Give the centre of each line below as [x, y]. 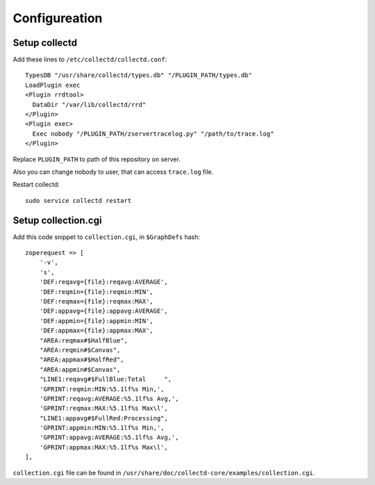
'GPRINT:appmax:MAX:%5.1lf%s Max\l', [103, 447]
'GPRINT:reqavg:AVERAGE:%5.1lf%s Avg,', [109, 398]
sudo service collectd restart [78, 200]
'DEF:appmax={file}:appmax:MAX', [97, 331]
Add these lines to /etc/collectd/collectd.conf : [90, 60]
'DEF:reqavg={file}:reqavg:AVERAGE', [103, 282]
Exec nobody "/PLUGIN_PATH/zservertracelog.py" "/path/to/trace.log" [153, 133]
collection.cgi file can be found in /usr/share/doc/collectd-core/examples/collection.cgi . [164, 472]
